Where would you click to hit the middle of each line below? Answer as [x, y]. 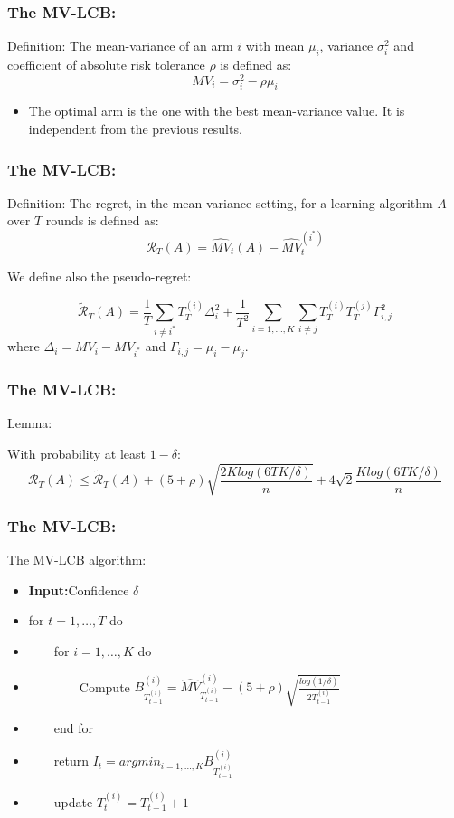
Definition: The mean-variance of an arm [120, 46]
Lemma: [30, 423]
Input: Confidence [79, 590]
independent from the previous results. [135, 129]
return [71, 761]
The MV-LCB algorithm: [77, 560]
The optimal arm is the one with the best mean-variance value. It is [217, 111]
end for [74, 727]
